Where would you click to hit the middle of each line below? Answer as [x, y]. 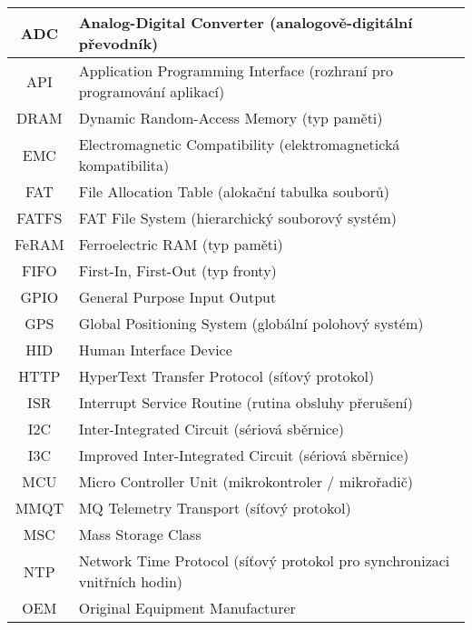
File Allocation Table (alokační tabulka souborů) [234, 191]
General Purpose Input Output [177, 297]
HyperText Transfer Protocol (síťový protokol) [226, 376]
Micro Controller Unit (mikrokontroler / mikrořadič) [246, 481]
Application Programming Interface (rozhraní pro [236, 70]
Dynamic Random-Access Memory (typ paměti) [231, 118]
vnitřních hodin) [131, 581]
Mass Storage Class [140, 534]
